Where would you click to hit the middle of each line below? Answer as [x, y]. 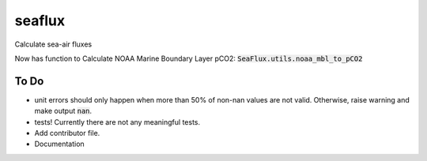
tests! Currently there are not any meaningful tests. [117, 122]
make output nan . [63, 111]
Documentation [59, 144]
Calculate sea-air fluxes [53, 44]
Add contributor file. [67, 133]
